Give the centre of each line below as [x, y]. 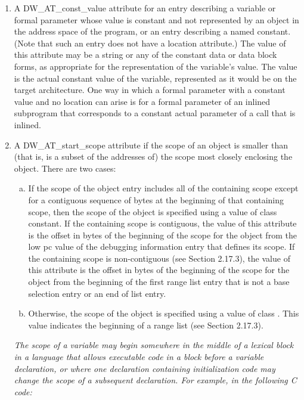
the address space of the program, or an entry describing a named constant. [152, 31]
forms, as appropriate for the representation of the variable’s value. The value [156, 66]
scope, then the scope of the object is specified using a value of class [153, 211]
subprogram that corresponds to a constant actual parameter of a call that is [155, 113]
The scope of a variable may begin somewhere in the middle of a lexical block [154, 345]
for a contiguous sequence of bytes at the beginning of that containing [156, 199]
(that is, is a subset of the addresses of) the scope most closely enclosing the [153, 156]
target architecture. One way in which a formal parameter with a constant [150, 90]
